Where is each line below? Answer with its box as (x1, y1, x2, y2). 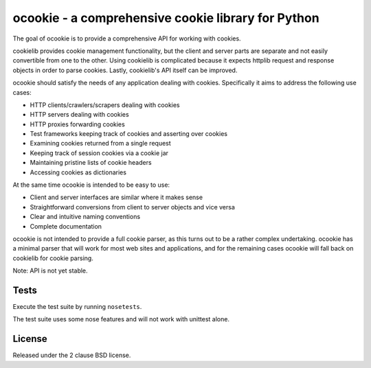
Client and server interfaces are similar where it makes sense (30, 193, 203, 202)
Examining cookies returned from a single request (30, 139, 171, 148)
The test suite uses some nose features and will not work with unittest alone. (12, 315, 230, 323)
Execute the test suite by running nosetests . (12, 303, 142, 311)
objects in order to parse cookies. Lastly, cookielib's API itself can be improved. (12, 66, 238, 74)
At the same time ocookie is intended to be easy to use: (12, 181, 170, 189)
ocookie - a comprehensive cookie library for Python (12, 10, 319, 25)
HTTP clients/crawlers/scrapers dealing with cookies (30, 100, 180, 109)
